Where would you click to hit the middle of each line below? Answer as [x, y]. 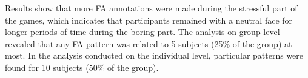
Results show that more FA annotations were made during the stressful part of [151, 8]
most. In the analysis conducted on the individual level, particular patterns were [154, 55]
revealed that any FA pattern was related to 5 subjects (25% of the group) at [149, 43]
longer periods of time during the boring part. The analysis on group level [142, 32]
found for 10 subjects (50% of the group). [82, 67]
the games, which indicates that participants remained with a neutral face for [149, 20]
